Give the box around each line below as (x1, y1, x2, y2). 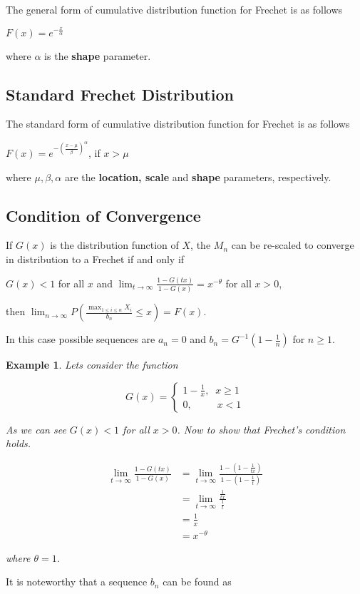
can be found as (163, 574, 232, 589)
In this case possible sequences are (6, 332, 155, 347)
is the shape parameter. (44, 48, 151, 63)
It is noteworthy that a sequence (6, 574, 148, 589)
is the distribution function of (50, 237, 179, 252)
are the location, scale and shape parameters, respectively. (64, 169, 331, 184)
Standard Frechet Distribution (6, 83, 234, 105)
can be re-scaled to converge (231, 237, 354, 252)
